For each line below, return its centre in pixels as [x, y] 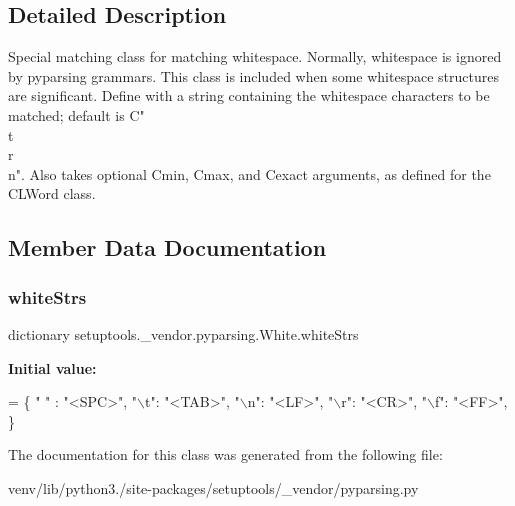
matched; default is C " [76, 114]
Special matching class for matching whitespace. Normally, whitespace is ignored [255, 56]
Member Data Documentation [167, 247]
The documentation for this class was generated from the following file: [225, 454]
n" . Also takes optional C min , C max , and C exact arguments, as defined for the [249, 173]
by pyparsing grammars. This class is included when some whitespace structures [253, 75]
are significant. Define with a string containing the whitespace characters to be [249, 95]
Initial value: [52, 367]
